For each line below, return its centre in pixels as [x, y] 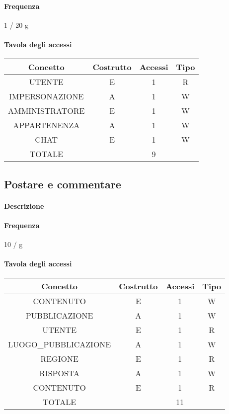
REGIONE [59, 359]
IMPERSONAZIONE [46, 96]
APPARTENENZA [46, 125]
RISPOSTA [60, 373]
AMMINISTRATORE [46, 111]
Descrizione [24, 206]
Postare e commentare [63, 184]
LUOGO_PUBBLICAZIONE [60, 344]
